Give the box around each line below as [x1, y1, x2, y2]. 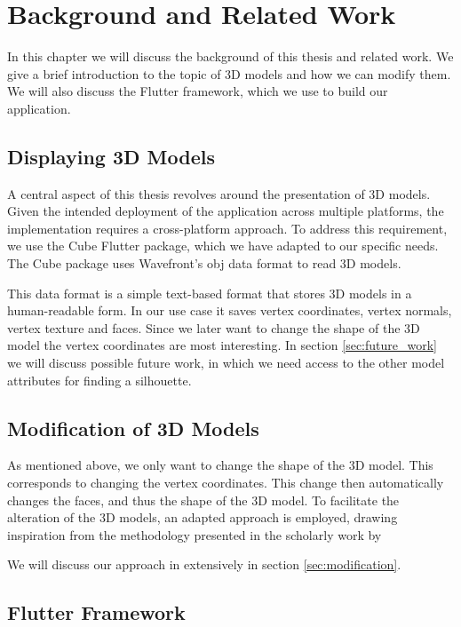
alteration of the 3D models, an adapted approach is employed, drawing [7, 508, 398, 527]
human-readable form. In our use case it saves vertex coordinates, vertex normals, [7, 301, 452, 320]
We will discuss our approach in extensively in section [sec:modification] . [7, 555, 401, 574]
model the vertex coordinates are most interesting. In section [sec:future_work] [7, 336, 437, 354]
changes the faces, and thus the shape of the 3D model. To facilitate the [7, 490, 400, 509]
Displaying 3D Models [7, 142, 215, 170]
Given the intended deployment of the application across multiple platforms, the [7, 202, 444, 220]
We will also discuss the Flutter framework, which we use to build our [7, 82, 388, 100]
